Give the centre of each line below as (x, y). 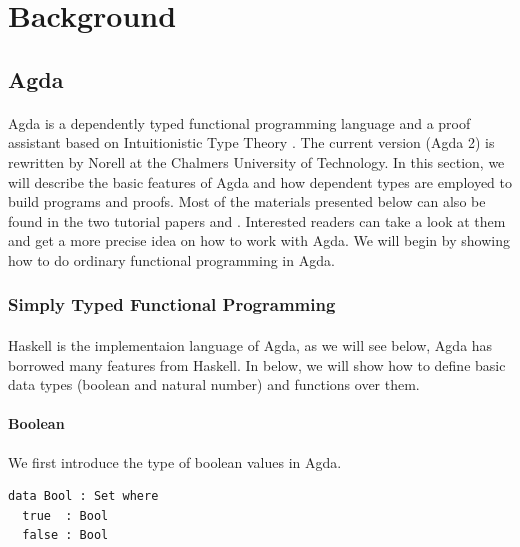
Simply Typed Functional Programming (172, 304)
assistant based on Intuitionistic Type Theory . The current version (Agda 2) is (251, 142)
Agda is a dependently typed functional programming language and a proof (239, 122)
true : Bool (65, 515)
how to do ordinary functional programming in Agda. (171, 259)
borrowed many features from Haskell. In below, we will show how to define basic (257, 364)
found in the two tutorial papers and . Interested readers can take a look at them (257, 220)
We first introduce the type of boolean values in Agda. (175, 461)
